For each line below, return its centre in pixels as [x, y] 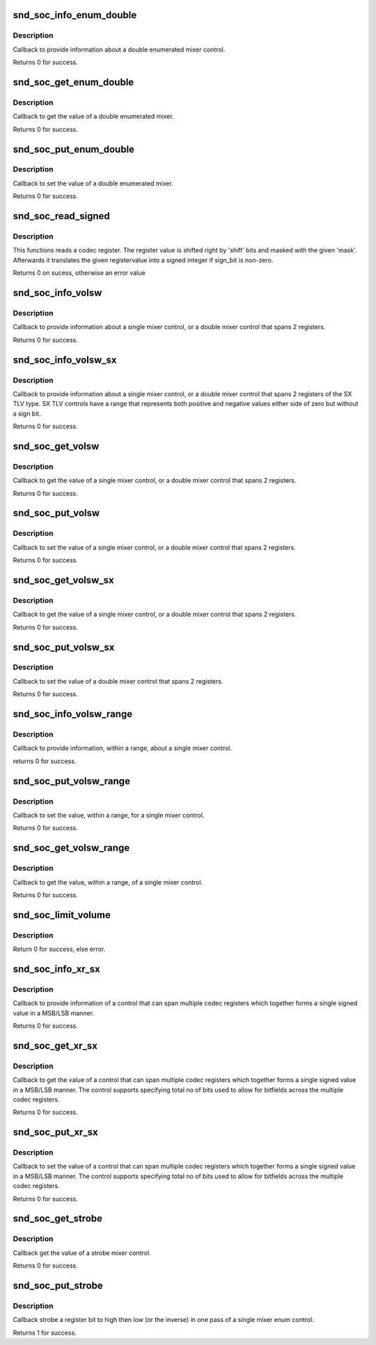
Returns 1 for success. [45, 1332]
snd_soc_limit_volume [62, 915]
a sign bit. [27, 413]
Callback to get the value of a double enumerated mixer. [93, 117]
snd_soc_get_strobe [58, 1218]
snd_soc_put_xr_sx [55, 1133]
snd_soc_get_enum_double [73, 82]
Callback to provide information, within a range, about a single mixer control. [123, 748]
